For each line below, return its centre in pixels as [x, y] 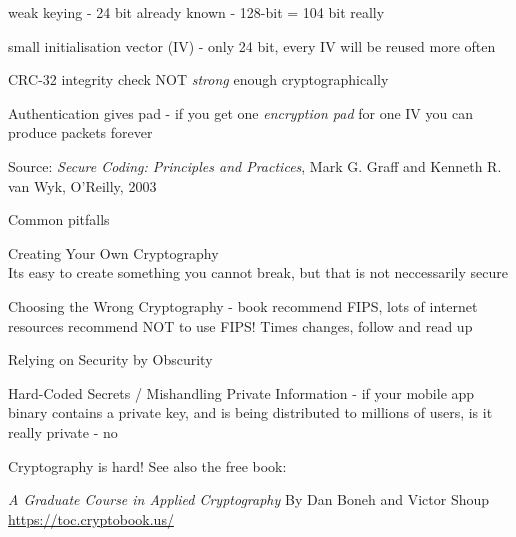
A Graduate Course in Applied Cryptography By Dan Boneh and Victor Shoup [249, 499]
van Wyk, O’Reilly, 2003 [82, 185]
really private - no [63, 431]
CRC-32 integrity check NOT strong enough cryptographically [198, 79]
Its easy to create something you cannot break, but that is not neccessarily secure [258, 272]
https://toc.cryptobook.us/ [91, 518]
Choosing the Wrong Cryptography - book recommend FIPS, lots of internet [243, 305]
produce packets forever [80, 132]
